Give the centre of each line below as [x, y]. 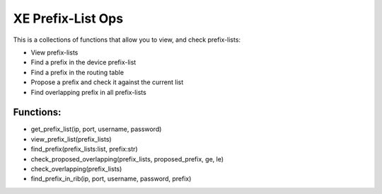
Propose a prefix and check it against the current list [107, 82]
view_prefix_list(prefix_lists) [71, 139]
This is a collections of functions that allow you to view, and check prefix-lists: [127, 40]
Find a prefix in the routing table [77, 72]
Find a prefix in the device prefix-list [83, 62]
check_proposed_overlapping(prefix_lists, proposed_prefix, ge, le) [127, 159]
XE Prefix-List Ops [68, 18]
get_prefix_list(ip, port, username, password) [96, 129]
